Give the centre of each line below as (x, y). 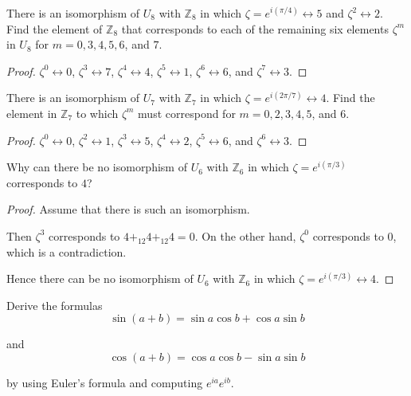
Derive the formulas (55, 305)
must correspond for (187, 113)
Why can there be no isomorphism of (97, 167)
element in (32, 113)
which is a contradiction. (67, 251)
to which (97, 113)
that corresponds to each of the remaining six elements (255, 28)
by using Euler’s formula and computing (105, 382)
